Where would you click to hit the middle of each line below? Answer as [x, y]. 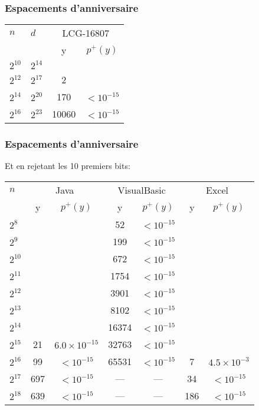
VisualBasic [142, 190]
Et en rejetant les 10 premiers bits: [68, 166]
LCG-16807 [86, 33]
